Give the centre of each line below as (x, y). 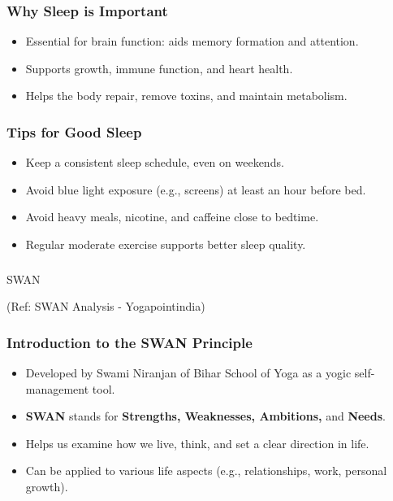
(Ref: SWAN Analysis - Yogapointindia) (106, 306)
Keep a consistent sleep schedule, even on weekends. (155, 162)
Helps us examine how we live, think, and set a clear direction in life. (197, 443)
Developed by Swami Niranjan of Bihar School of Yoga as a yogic (188, 372)
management (57, 388)
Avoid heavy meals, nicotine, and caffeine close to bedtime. (172, 217)
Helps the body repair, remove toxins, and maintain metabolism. (186, 96)
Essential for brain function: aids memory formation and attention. (192, 41)
